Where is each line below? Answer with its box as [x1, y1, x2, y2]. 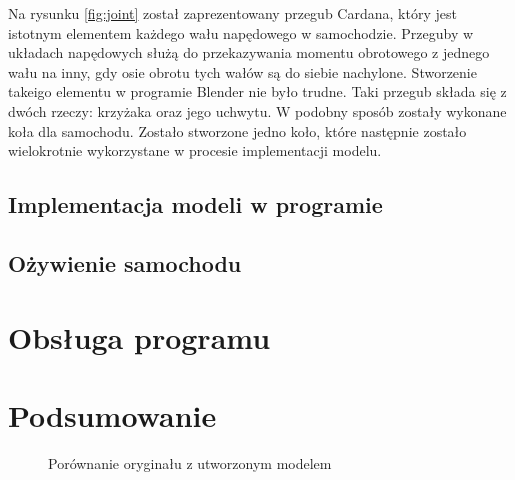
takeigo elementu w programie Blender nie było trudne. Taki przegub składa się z [8, 81, 507, 102]
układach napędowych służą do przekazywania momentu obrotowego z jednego [8, 42, 490, 63]
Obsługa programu [8, 316, 271, 357]
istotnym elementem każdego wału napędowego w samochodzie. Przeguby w [8, 22, 474, 43]
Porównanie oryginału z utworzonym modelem [48, 452, 332, 473]
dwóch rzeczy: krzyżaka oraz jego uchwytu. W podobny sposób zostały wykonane [8, 100, 507, 121]
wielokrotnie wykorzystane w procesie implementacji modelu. [8, 140, 382, 161]
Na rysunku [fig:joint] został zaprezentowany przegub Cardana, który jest [8, 3, 457, 23]
